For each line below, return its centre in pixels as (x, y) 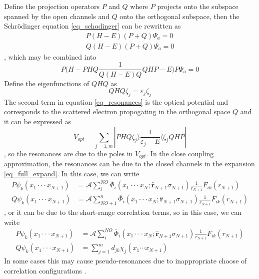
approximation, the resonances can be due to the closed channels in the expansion (129, 164)
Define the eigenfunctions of (47, 83)
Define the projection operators (52, 6)
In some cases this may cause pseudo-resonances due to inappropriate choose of (125, 261)
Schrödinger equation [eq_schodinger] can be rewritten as (92, 26)
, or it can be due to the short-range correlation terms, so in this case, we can (123, 212)
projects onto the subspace (198, 6)
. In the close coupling (180, 153)
